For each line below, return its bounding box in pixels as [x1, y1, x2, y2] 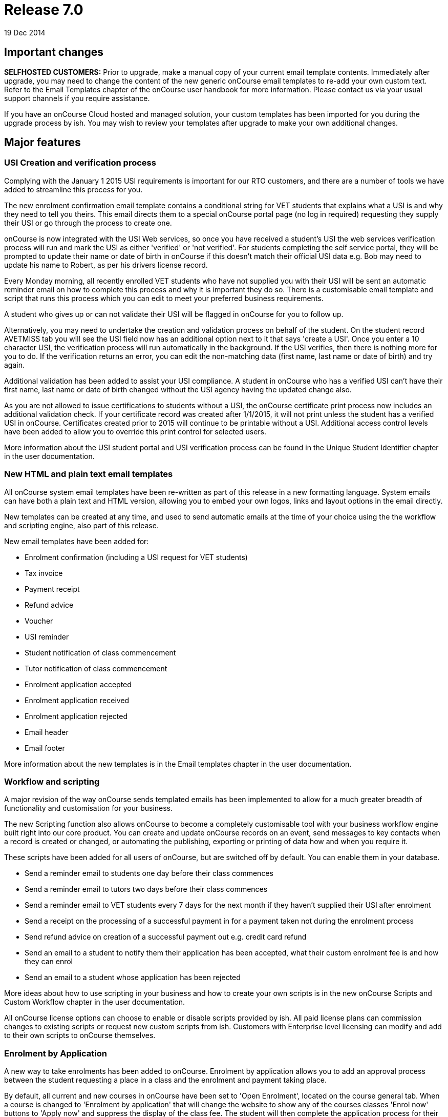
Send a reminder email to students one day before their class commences [25, 869, 273, 878]
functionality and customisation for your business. [4, 804, 173, 813]
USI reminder [25, 632, 69, 641]
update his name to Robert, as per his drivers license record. [4, 260, 208, 269]
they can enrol [25, 957, 73, 966]
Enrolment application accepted [25, 680, 132, 689]
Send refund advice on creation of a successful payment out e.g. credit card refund [25, 932, 307, 942]
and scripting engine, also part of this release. [4, 521, 159, 530]
